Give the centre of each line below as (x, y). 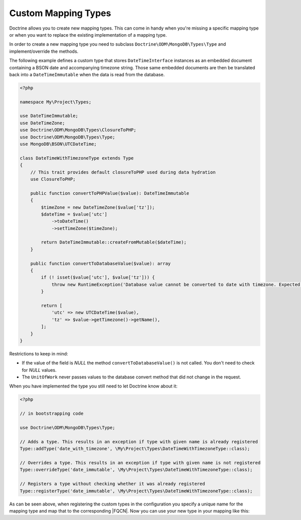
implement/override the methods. (44, 51)
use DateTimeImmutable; (49, 116)
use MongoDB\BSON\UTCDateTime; (58, 144)
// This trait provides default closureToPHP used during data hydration (123, 172)
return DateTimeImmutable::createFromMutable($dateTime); (114, 242)
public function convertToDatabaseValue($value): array (101, 263)
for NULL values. (39, 370)
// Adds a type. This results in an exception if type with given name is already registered (139, 441)
